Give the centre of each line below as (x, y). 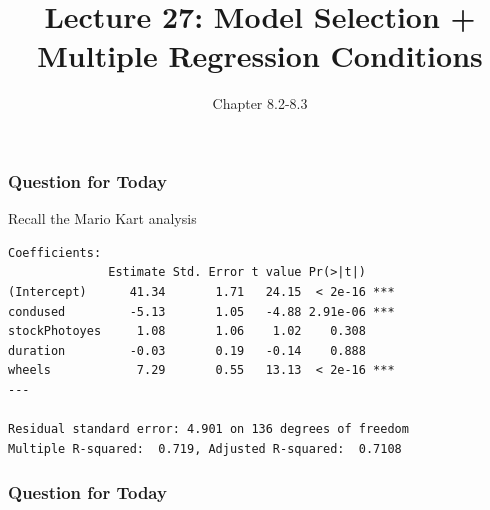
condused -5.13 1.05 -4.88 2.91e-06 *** (201, 311)
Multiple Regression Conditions (260, 55)
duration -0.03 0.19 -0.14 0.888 (187, 350)
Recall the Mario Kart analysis (102, 218)
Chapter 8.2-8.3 (260, 103)
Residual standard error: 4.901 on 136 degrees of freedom (208, 429)
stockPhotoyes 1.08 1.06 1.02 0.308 (187, 331)
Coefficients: (55, 252)
